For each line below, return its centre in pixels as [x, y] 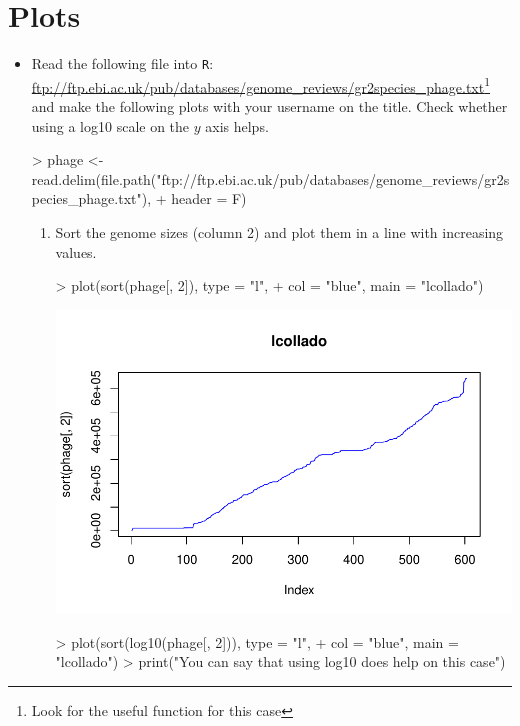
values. [76, 251]
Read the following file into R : [122, 63]
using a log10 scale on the [110, 125]
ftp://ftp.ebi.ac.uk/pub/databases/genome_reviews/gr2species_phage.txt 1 [261, 85]
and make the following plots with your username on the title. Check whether [269, 106]
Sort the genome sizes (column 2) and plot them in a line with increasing [279, 232]
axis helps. [237, 125]
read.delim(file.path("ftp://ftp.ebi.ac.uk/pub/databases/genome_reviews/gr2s [270, 178]
